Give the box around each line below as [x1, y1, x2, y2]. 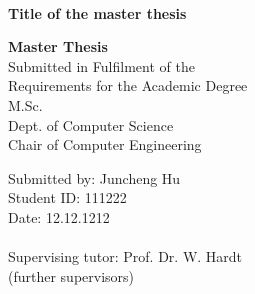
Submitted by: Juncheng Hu [8, 167, 181, 188]
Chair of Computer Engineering [8, 134, 202, 155]
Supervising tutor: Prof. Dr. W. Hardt [8, 246, 243, 267]
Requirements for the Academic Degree [8, 75, 248, 96]
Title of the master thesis [8, 2, 187, 23]
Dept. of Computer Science [8, 114, 174, 135]
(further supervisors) [8, 265, 135, 286]
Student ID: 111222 [8, 187, 127, 208]
